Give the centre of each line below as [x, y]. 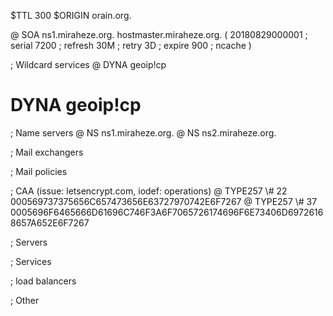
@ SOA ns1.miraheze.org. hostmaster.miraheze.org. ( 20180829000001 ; [159, 34]
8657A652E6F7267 [50, 222]
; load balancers [43, 281]
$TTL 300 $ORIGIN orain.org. [71, 15]
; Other [25, 300]
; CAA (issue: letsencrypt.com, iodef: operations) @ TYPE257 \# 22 [149, 191]
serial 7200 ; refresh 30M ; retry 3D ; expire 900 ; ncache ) [131, 45]
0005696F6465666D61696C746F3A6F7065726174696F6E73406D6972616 [167, 212]
